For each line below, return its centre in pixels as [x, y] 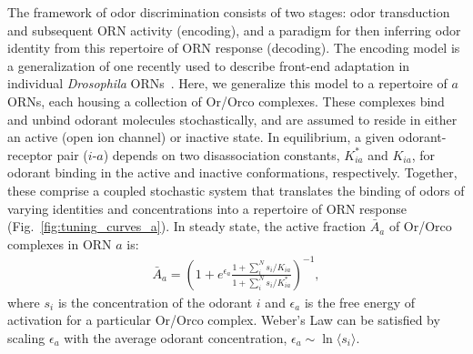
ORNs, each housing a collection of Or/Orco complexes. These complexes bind [226, 101]
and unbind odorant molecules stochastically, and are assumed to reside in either [232, 119]
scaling [26, 338]
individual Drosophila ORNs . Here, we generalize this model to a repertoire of [227, 83]
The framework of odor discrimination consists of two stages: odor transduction [229, 12]
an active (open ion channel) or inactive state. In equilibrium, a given [201, 137]
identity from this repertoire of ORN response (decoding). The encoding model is [234, 48]
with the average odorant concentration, [176, 338]
